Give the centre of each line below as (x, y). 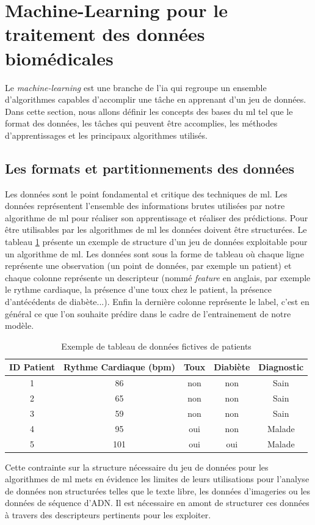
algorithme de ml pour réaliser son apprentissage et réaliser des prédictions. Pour (157, 217)
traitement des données (105, 34)
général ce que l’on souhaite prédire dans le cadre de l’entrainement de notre (148, 313)
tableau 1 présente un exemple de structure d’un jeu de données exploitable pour (156, 242)
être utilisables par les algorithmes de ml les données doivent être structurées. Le (156, 229)
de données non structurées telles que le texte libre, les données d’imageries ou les (158, 490)
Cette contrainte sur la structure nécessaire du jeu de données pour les (137, 467)
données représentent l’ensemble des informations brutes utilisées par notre (145, 206)
